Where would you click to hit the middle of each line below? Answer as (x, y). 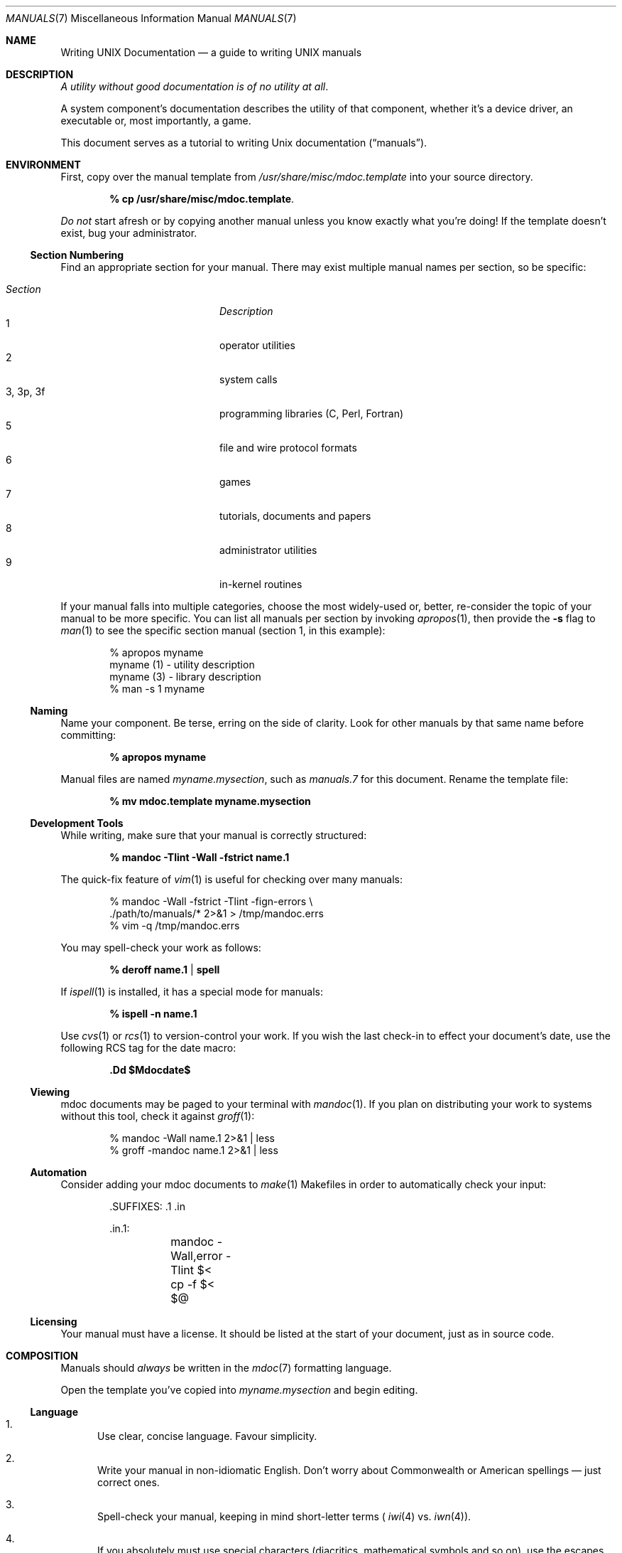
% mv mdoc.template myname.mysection (210, 801)
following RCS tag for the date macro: (148, 1048)
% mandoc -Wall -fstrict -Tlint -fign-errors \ (211, 901)
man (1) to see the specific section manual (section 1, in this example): (223, 630)
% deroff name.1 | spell (165, 970)
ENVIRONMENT (43, 165)
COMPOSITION (42, 1356)
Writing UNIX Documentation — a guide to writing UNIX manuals (211, 52)
